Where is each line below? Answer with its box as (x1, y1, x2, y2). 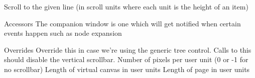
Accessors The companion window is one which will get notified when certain (4, 18, 241, 28)
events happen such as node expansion (4, 28, 122, 38)
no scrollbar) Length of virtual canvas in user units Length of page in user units (4, 64, 250, 74)
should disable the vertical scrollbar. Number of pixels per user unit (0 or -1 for (4, 54, 248, 65)
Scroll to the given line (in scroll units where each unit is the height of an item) (4, 1, 248, 11)
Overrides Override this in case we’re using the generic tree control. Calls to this (4, 44, 251, 55)
